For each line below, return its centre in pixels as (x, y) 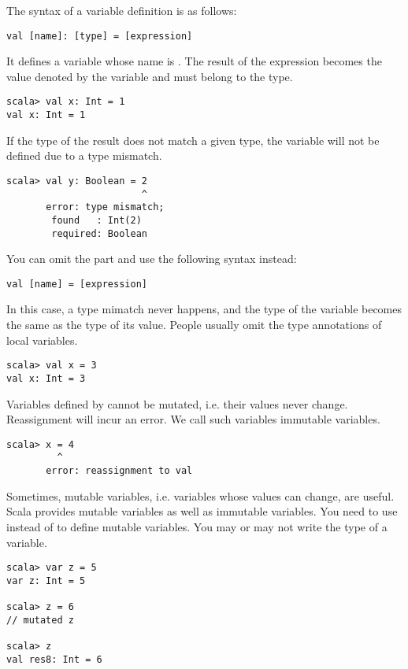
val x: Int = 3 (46, 378)
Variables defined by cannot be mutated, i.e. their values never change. (177, 403)
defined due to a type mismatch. (84, 155)
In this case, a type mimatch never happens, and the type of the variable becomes (204, 309)
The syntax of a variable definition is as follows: (122, 10)
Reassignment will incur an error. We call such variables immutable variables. (193, 419)
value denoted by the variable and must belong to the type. (150, 76)
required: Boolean (99, 233)
